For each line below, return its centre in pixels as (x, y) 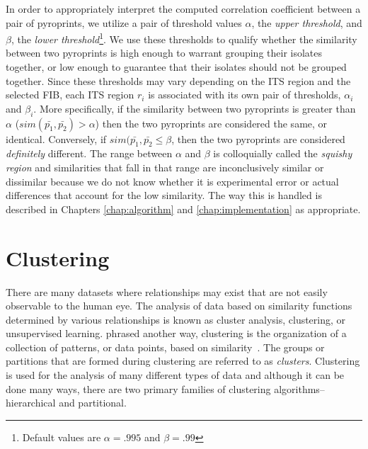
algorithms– (299, 388)
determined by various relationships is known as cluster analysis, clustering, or (176, 319)
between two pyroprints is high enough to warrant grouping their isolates (164, 53)
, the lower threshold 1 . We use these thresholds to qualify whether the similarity (184, 38)
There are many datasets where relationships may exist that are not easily (167, 291)
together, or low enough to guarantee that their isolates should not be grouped (176, 67)
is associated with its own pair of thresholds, (245, 95)
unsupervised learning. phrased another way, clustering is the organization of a (176, 333)
